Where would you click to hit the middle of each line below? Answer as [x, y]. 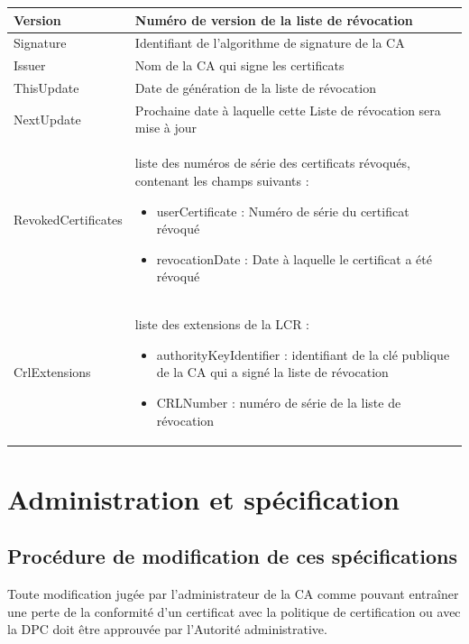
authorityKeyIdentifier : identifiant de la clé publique [303, 354]
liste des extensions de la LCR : [222, 324]
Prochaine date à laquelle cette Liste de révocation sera [288, 110]
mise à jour [166, 128]
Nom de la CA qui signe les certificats [239, 65]
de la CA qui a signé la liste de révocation [272, 372]
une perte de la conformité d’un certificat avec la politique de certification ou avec [234, 611]
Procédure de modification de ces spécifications [232, 556]
